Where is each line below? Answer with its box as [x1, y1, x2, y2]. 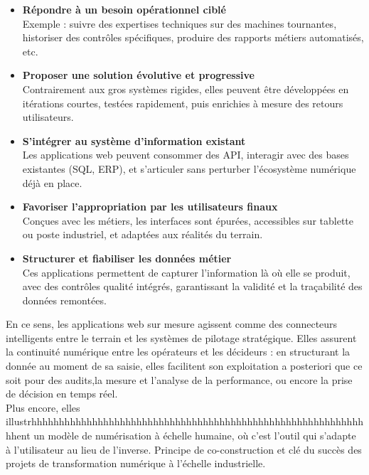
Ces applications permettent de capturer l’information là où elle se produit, [22, 265, 351, 279]
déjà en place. [22, 175, 82, 190]
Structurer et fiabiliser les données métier [22, 250, 232, 265]
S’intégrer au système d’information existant [22, 133, 246, 148]
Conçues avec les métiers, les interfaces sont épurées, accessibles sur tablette [22, 213, 354, 228]
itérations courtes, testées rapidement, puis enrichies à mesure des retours [22, 95, 343, 110]
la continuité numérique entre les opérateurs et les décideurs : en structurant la [6, 344, 351, 359]
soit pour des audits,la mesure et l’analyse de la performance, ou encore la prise [6, 372, 353, 387]
